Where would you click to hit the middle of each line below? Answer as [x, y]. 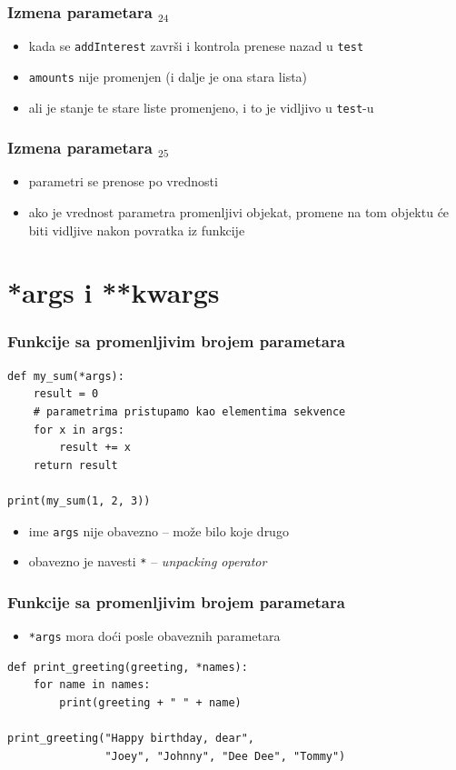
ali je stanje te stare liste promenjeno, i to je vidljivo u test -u [201, 107]
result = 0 [66, 394]
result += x [95, 448]
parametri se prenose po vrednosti [123, 181]
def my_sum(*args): [66, 376]
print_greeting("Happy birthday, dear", [131, 739]
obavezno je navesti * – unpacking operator [148, 561]
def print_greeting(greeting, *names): [128, 667]
